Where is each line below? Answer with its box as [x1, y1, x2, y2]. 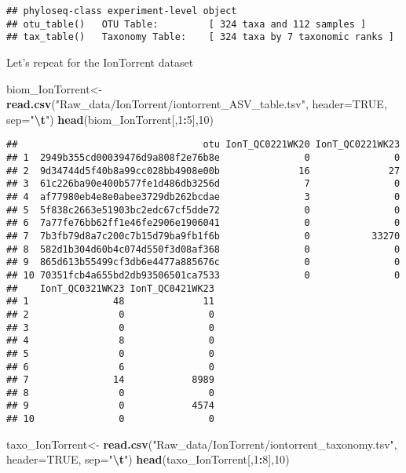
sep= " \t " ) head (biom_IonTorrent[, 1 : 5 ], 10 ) [6, 111, 214, 127]
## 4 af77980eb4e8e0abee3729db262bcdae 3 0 [6, 191, 401, 202]
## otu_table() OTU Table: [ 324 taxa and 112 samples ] [6, 18, 367, 30]
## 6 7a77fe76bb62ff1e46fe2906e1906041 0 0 [6, 217, 401, 229]
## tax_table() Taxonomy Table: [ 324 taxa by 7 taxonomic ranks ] [6, 31, 394, 43]
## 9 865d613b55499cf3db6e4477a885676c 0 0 [6, 257, 401, 268]
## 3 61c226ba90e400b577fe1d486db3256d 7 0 [6, 178, 401, 190]
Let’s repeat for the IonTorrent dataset [6, 53, 194, 70]
